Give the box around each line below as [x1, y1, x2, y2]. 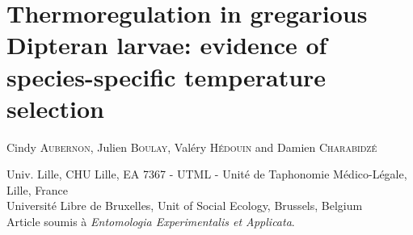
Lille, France [6, 181, 68, 198]
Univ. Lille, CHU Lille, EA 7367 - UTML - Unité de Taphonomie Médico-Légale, [6, 166, 407, 183]
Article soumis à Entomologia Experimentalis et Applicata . [6, 213, 295, 230]
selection [6, 91, 104, 124]
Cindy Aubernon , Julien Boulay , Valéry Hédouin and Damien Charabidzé [6, 138, 377, 155]
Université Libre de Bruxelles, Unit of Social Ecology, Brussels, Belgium [6, 197, 363, 214]
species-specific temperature [6, 60, 327, 93]
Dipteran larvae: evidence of [6, 28, 327, 61]
